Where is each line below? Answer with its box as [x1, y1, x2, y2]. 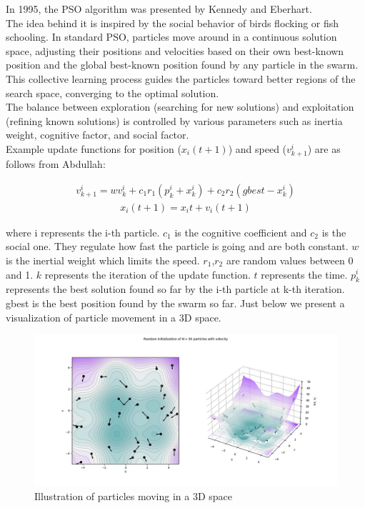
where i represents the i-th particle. [6, 224, 160, 239]
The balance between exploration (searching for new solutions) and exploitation [6, 99, 354, 114]
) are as [307, 141, 341, 156]
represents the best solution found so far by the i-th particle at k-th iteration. [6, 282, 345, 297]
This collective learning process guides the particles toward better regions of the [6, 71, 356, 86]
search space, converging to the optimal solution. [6, 85, 219, 100]
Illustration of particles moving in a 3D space [34, 488, 233, 503]
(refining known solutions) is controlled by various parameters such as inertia [6, 113, 343, 128]
